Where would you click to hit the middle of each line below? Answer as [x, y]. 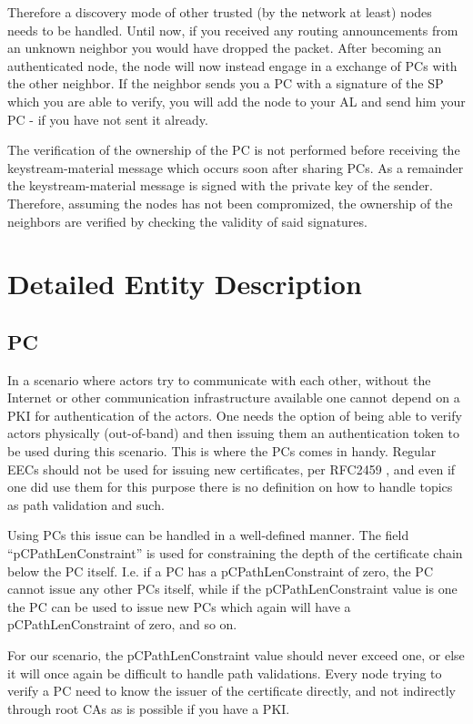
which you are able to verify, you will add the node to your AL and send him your [236, 101]
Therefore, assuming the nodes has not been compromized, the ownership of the [230, 203]
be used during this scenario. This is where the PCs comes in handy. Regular [222, 451]
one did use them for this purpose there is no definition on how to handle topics [230, 487]
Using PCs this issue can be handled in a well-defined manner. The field [208, 535]
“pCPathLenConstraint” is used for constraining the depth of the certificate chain [235, 553]
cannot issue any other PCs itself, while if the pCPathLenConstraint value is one [232, 589]
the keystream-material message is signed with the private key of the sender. [220, 185]
